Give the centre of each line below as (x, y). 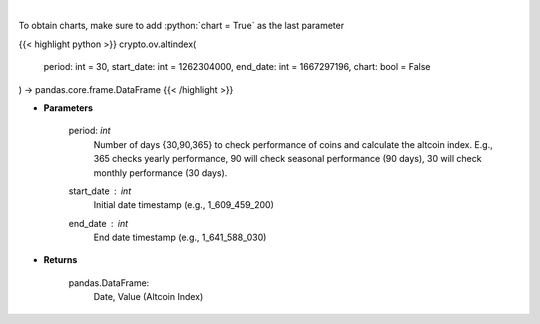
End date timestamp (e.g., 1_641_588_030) (180, 237)
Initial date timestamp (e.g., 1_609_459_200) (184, 205)
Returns (60, 260)
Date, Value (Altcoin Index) (148, 297)
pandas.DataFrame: (109, 282)
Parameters (68, 107)
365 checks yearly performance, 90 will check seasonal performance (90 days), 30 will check (287, 159)
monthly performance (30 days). (160, 172)
